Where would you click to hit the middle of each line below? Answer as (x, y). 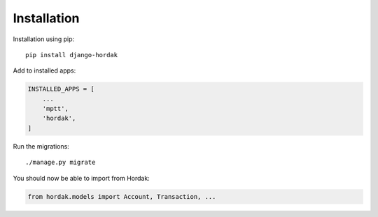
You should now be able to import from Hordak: (81, 178)
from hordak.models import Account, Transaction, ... (122, 196)
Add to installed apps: (44, 70)
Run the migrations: (41, 146)
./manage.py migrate (61, 163)
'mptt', (56, 109)
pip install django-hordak (72, 55)
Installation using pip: (44, 39)
